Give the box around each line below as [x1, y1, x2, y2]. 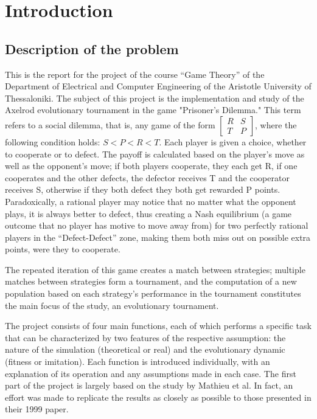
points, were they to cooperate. [5, 243, 120, 255]
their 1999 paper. [5, 403, 69, 415]
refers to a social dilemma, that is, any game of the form [5, 118, 215, 131]
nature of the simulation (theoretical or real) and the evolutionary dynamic [5, 343, 285, 356]
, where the [254, 118, 297, 131]
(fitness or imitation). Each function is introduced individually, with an [5, 355, 270, 368]
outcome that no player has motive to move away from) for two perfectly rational [5, 219, 308, 232]
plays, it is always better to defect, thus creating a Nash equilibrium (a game [5, 207, 292, 220]
